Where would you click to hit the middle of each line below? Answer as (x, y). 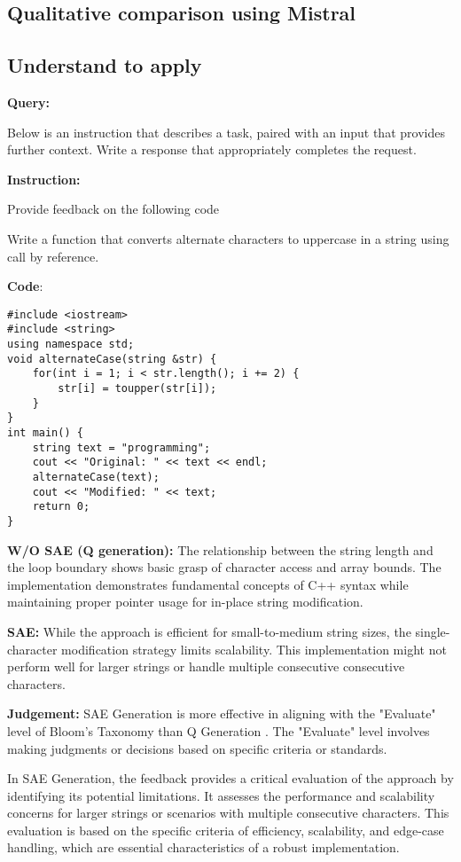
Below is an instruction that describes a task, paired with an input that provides (226, 132)
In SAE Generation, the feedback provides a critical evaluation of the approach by (230, 778)
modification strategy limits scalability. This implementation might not (254, 649)
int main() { (45, 432)
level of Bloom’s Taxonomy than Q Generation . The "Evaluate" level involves (219, 730)
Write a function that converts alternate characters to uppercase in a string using (228, 238)
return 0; (61, 507)
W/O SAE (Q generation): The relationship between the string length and (220, 549)
